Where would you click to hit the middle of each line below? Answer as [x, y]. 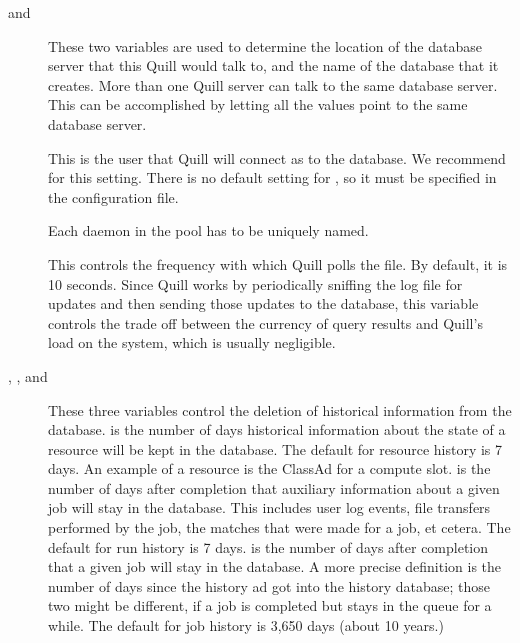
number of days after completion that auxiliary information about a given [274, 487]
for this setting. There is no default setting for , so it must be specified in [272, 177]
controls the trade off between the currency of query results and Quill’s [265, 322]
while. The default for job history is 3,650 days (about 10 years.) [246, 625]
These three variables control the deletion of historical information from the [280, 409]
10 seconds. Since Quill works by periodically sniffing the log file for [255, 283]
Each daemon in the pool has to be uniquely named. [208, 230]
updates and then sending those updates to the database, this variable [263, 303]
